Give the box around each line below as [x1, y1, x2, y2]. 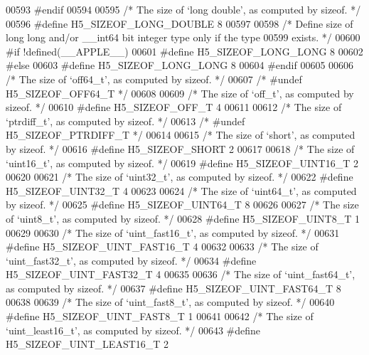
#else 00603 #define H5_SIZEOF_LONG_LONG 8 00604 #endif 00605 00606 [6, 58, 354, 73]
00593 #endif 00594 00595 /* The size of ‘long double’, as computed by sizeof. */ [6, 2, 361, 16]
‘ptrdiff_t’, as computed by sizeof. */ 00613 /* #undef [6, 113, 245, 128]
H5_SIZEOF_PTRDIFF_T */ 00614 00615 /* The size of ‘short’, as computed [6, 127, 355, 142]
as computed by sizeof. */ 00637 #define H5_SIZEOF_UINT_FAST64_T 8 [6, 280, 341, 295]
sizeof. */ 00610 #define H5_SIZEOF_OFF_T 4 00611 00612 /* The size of [6, 100, 342, 115]
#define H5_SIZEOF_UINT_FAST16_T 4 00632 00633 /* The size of [6, 239, 319, 254]
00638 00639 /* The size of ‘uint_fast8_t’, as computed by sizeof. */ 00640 [6, 295, 335, 309]
